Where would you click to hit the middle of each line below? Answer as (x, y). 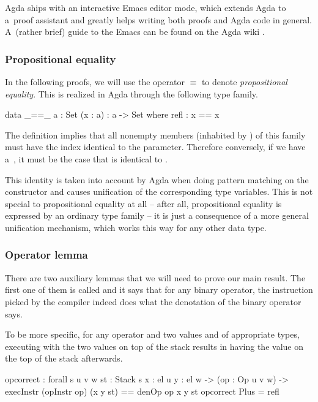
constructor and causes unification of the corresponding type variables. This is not (159, 192)
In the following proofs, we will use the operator (95, 82)
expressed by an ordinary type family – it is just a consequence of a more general (157, 215)
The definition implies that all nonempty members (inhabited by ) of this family (155, 135)
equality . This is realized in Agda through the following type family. (131, 93)
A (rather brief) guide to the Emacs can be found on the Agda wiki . (135, 32)
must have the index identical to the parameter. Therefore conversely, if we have (155, 147)
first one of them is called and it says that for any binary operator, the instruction (159, 290)
